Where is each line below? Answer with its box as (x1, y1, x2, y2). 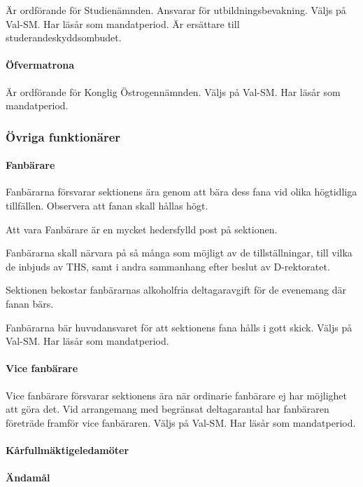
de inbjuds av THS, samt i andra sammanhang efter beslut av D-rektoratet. (6, 259, 330, 273)
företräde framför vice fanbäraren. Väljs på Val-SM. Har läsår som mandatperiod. (6, 415, 356, 430)
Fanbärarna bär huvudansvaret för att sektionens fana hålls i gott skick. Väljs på (6, 320, 353, 334)
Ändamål (6, 470, 50, 485)
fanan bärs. (6, 296, 54, 310)
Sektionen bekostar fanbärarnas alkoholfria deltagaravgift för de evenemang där (6, 282, 346, 297)
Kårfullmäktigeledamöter (6, 442, 129, 457)
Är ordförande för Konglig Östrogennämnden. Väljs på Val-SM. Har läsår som (6, 84, 341, 99)
